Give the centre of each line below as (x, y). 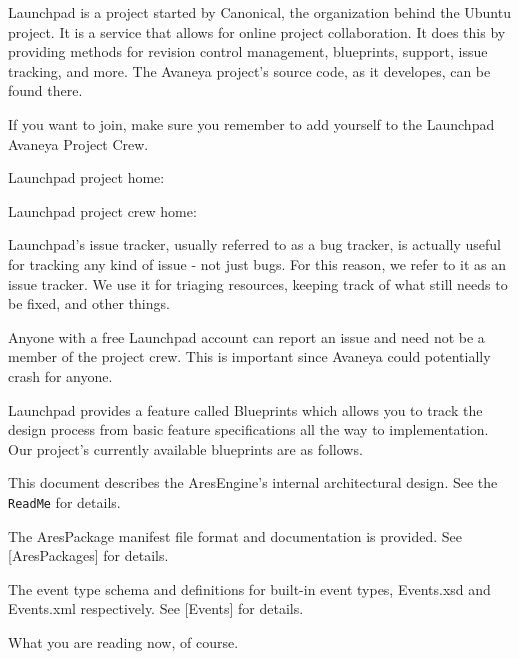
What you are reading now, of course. (123, 641)
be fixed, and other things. (89, 303)
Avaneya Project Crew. (78, 143)
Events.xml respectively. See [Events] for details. (156, 608)
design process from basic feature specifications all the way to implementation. (248, 429)
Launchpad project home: (86, 177)
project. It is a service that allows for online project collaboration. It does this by (257, 31)
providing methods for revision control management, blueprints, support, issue (248, 51)
